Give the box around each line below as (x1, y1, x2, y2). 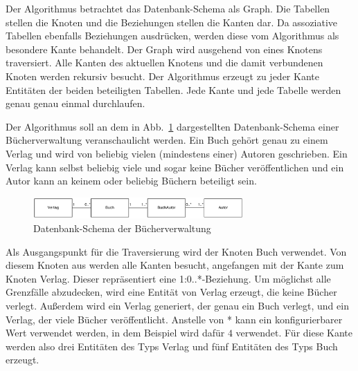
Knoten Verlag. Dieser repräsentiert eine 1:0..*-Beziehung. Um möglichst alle (6, 271, 331, 285)
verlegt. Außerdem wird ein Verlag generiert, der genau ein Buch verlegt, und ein (6, 298, 349, 312)
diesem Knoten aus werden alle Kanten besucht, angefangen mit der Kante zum (6, 258, 344, 272)
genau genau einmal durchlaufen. (6, 96, 145, 111)
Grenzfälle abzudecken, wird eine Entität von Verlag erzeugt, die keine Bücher (6, 285, 337, 299)
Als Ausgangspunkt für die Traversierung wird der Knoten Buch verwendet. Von (6, 244, 347, 258)
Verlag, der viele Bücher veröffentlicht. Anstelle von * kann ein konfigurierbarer (6, 312, 343, 326)
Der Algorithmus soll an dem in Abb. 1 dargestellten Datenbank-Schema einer (6, 119, 339, 133)
